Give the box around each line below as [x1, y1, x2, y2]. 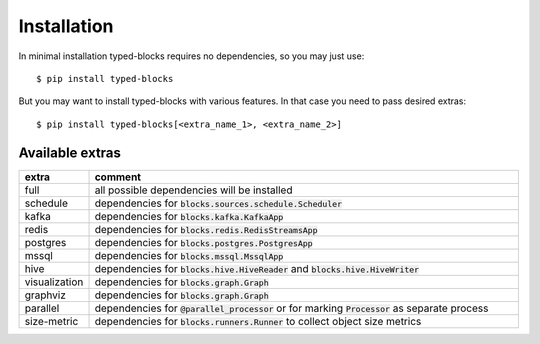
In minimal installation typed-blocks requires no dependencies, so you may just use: [18, 50, 365, 62]
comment [94, 170, 142, 184]
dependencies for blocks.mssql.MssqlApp [94, 248, 284, 262]
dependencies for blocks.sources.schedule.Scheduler [94, 196, 343, 210]
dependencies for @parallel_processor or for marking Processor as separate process [94, 301, 489, 315]
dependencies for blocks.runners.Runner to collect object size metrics [94, 314, 422, 328]
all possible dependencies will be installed [94, 183, 293, 197]
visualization [24, 275, 84, 289]
